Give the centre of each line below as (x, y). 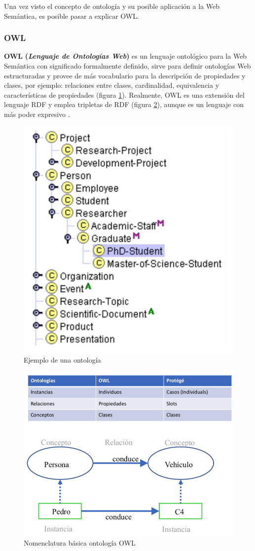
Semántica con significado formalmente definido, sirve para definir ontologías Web (127, 66)
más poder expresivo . (37, 114)
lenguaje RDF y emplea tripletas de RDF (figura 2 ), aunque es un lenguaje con (124, 104)
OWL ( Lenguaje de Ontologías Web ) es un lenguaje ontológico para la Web (126, 56)
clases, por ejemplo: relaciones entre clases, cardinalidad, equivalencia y (112, 85)
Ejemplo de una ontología (62, 359)
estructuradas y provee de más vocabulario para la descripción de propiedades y (125, 75)
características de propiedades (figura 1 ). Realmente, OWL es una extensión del (124, 94)
